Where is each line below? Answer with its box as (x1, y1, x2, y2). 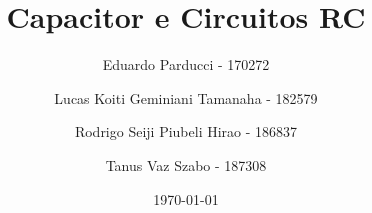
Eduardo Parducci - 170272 (102, 54, 270, 75)
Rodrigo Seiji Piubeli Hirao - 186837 (74, 121, 298, 142)
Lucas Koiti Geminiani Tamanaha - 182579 (54, 87, 318, 108)
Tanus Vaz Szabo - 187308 (105, 154, 267, 175)
